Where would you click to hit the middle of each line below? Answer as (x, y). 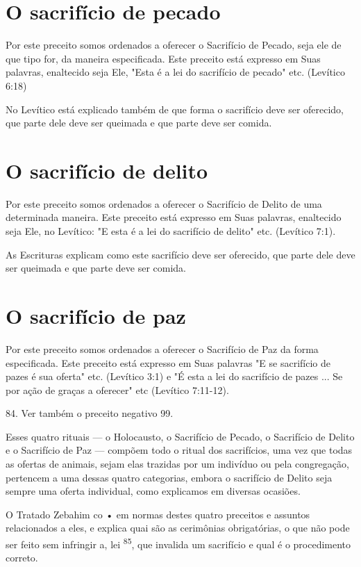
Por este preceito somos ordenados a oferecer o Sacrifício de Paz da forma (162, 348)
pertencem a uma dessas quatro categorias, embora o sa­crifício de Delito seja (169, 477)
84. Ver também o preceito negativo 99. (90, 413)
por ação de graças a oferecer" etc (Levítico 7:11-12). (117, 389)
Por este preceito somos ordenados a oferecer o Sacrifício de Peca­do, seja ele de (174, 45)
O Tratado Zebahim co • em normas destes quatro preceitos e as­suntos (158, 514)
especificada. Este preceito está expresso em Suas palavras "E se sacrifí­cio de (168, 362)
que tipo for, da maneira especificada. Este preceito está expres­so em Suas (163, 58)
